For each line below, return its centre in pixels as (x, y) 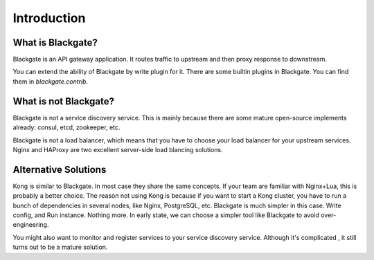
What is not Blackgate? (63, 101)
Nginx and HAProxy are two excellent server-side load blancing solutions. (118, 149)
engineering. (31, 225)
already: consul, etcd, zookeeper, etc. (66, 127)
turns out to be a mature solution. (60, 247)
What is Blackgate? (55, 43)
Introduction (49, 18)
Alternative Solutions (60, 169)
